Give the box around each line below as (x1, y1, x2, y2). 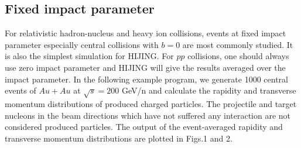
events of (5, 84, 36, 97)
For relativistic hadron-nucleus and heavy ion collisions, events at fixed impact (5, 27, 286, 39)
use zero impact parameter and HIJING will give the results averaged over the (5, 61, 286, 73)
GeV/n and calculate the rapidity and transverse (122, 84, 296, 97)
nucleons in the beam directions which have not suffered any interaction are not (5, 109, 291, 121)
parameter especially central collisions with (5, 38, 159, 50)
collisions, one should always (187, 50, 289, 62)
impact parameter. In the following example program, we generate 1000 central (5, 73, 288, 85)
